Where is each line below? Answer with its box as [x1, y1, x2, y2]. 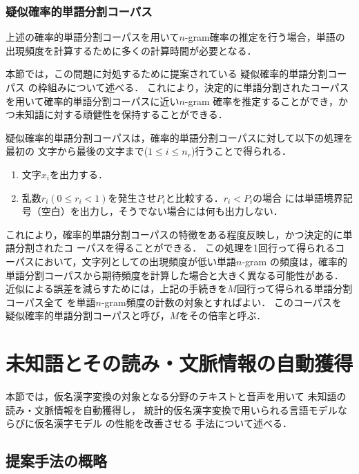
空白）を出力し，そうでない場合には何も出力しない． [41, 204, 283, 218]
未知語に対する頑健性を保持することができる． [14, 107, 228, 122]
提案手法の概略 [6, 450, 107, 471]
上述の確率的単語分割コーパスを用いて [6, 30, 179, 44]
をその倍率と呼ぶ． [179, 308, 266, 323]
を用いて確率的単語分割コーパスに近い [6, 93, 179, 108]
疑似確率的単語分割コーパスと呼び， [6, 308, 170, 323]
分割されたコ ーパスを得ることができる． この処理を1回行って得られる [14, 240, 336, 255]
